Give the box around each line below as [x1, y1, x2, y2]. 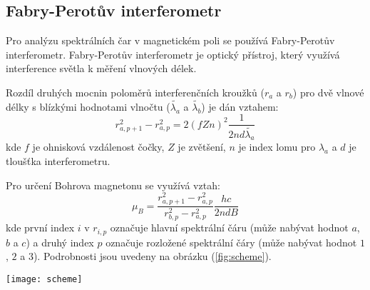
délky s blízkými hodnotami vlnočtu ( [6, 99, 170, 114]
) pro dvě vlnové [292, 84, 364, 99]
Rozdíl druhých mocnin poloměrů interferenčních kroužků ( [6, 84, 264, 99]
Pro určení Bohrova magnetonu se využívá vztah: [6, 177, 220, 192]
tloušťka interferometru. [6, 153, 111, 168]
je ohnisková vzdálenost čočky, [32, 139, 165, 154]
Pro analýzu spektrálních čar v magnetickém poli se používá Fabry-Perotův [6, 33, 335, 48]
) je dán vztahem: [201, 99, 279, 114]
